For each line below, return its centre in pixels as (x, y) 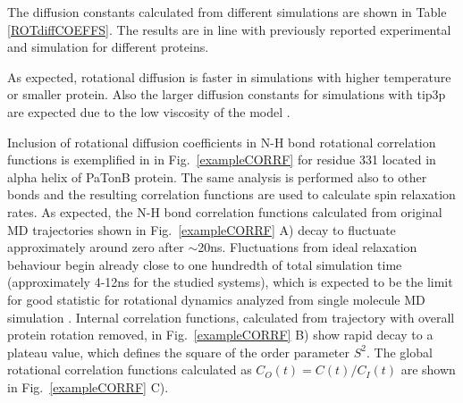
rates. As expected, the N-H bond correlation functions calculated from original (225, 211)
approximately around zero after (96, 247)
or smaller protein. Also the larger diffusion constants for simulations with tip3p (227, 94)
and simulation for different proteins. (108, 47)
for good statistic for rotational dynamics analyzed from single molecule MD (216, 299)
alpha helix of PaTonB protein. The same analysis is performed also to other (217, 176)
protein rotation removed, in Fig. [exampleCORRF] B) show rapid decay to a (220, 335)
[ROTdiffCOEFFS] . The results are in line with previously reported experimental (229, 29)
